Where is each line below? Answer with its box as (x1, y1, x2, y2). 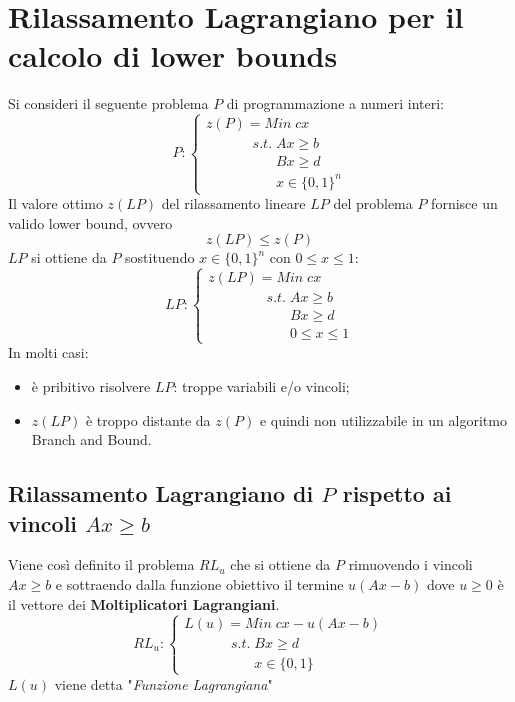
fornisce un (431, 193, 498, 214)
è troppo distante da (85, 409, 211, 430)
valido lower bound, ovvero (8, 212, 173, 233)
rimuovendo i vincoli (348, 554, 473, 575)
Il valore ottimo (8, 193, 103, 214)
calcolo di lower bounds (8, 35, 338, 76)
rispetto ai (342, 478, 452, 509)
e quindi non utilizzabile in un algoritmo (259, 409, 507, 430)
